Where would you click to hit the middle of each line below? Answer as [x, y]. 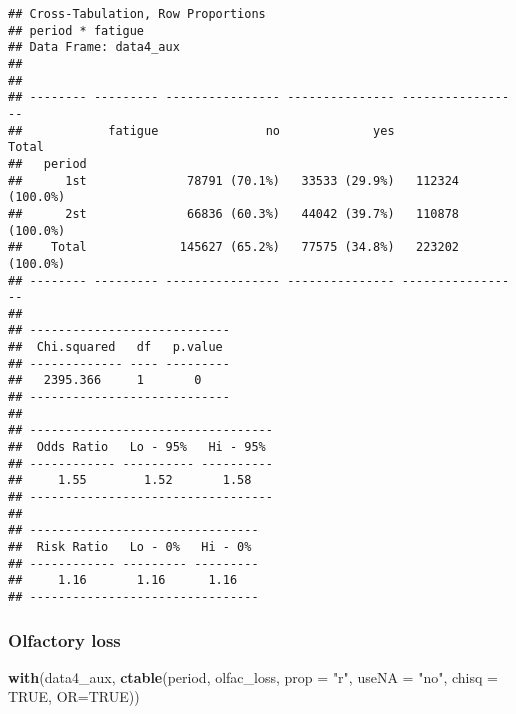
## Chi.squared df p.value [115, 347]
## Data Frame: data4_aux [94, 47]
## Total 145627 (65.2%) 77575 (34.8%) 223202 [234, 247]
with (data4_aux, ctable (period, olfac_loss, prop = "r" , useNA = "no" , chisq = [253, 676]
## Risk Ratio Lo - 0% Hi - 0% [130, 547]
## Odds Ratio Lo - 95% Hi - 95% [137, 447]
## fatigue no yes [201, 130]
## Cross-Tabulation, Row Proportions [137, 14]
